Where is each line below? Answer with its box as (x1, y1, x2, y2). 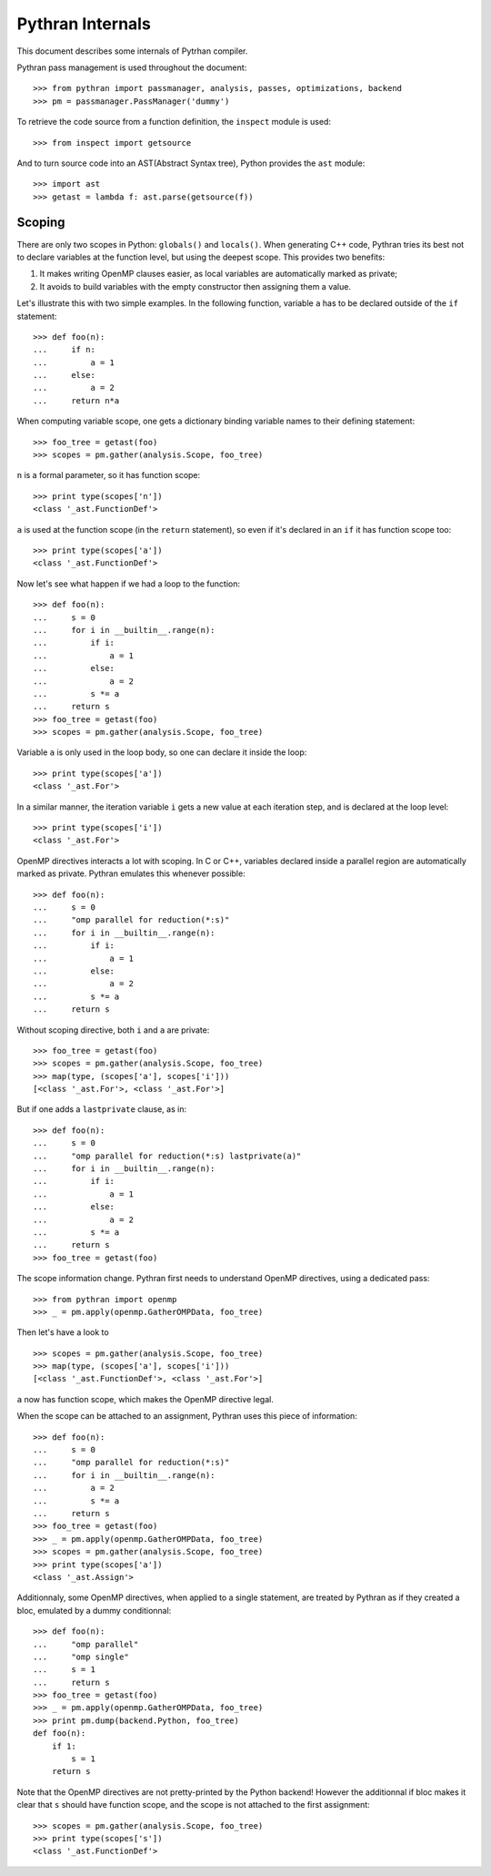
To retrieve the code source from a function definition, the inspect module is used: (16, 117, 332, 127)
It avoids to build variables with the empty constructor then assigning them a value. (39, 280, 352, 291)
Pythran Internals (16, 14, 152, 34)
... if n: (33, 344, 95, 355)
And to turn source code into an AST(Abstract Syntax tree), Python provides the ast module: (16, 158, 366, 168)
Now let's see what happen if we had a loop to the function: (16, 578, 241, 589)
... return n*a (33, 395, 120, 405)
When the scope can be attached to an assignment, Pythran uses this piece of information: (16, 1411, 358, 1422)
